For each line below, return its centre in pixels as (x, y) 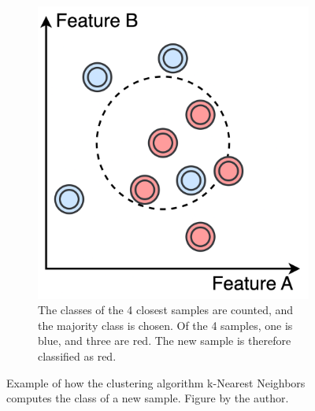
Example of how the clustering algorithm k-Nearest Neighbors (156, 382)
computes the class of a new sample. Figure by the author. (148, 398)
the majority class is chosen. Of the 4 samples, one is (165, 325)
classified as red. (77, 355)
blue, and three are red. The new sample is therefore (165, 341)
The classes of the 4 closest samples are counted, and (166, 310)
